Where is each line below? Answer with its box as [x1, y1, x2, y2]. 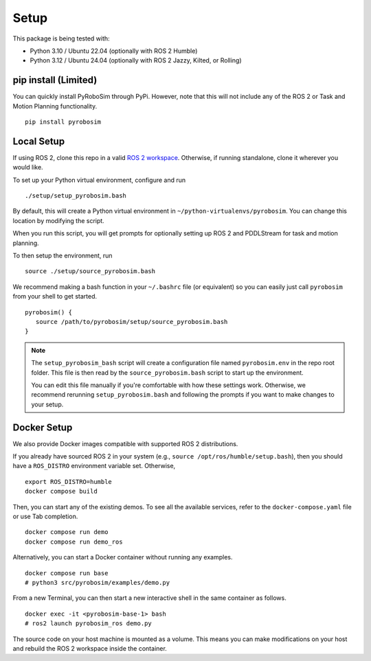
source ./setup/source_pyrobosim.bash [25, 268, 156, 275]
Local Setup [12, 135, 65, 147]
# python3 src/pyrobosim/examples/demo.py [25, 579, 170, 586]
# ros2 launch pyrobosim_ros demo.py [25, 620, 153, 627]
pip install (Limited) [12, 74, 98, 86]
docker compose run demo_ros [25, 537, 123, 546]
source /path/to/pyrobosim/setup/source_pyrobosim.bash [35, 318, 228, 325]
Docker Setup [12, 421, 73, 433]
